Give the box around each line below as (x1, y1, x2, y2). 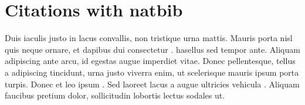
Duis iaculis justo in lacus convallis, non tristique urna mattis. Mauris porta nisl (5, 32, 293, 44)
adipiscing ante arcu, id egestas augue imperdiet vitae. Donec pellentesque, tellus (5, 55, 296, 67)
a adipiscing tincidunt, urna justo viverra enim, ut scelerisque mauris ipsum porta (5, 66, 299, 78)
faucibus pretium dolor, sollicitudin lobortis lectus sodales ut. (5, 89, 225, 101)
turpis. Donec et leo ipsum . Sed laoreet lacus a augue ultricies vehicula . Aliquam (5, 77, 300, 90)
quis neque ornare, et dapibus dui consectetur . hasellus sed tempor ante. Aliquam (5, 43, 300, 55)
